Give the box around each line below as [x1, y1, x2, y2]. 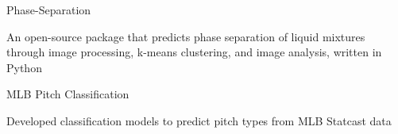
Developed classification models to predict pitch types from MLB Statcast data [6, 112, 392, 128]
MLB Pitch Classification [6, 86, 129, 102]
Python [6, 59, 42, 75]
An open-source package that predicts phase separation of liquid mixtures [6, 28, 365, 44]
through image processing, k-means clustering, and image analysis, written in [6, 44, 382, 60]
